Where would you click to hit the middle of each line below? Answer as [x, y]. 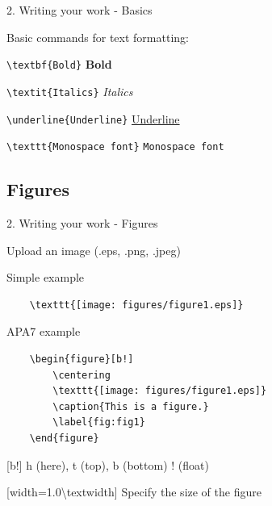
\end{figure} [64, 438]
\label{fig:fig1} [99, 422]
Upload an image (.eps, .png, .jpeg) [94, 250]
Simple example [46, 277]
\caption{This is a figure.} [131, 406]
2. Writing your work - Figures [82, 223]
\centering [82, 375]
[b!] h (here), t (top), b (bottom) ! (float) [108, 464]
